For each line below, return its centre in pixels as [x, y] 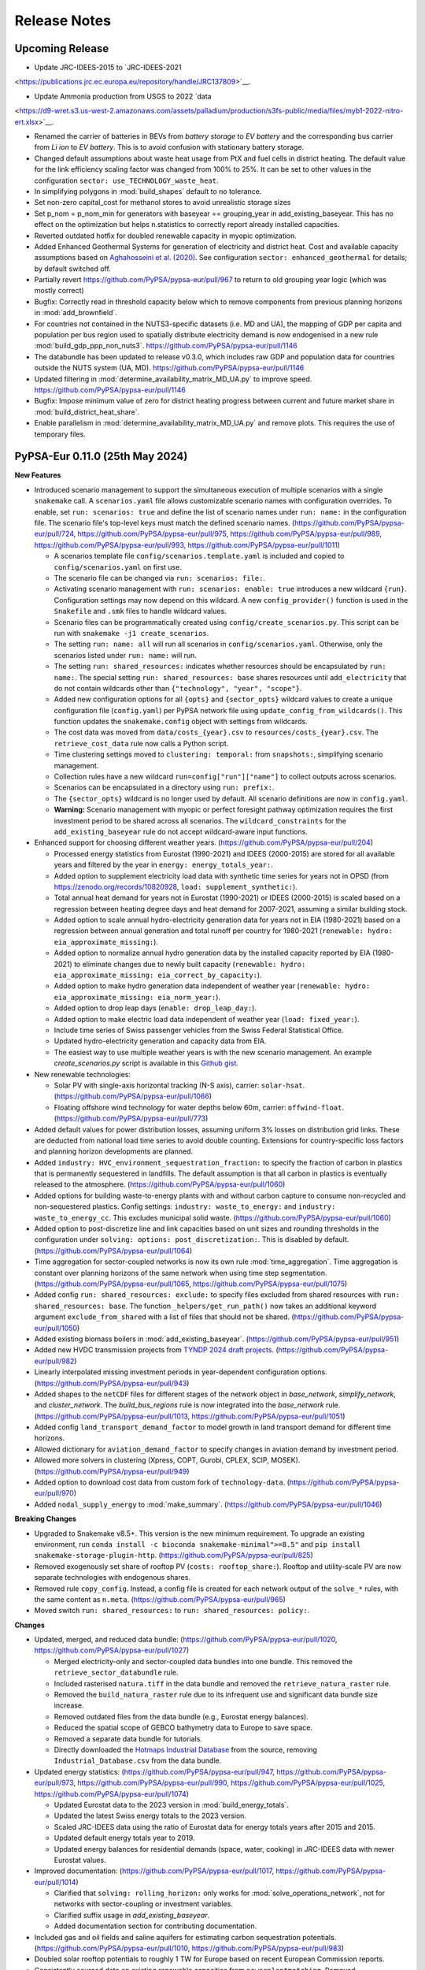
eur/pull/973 [54, 1783]
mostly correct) [59, 291]
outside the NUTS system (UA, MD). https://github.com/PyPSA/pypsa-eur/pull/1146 [169, 368]
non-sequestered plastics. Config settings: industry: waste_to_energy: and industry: [185, 1206]
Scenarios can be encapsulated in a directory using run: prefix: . [164, 787]
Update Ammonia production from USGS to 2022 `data [123, 96]
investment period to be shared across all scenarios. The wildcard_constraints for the [200, 820]
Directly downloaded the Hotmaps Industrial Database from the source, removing [186, 1750]
